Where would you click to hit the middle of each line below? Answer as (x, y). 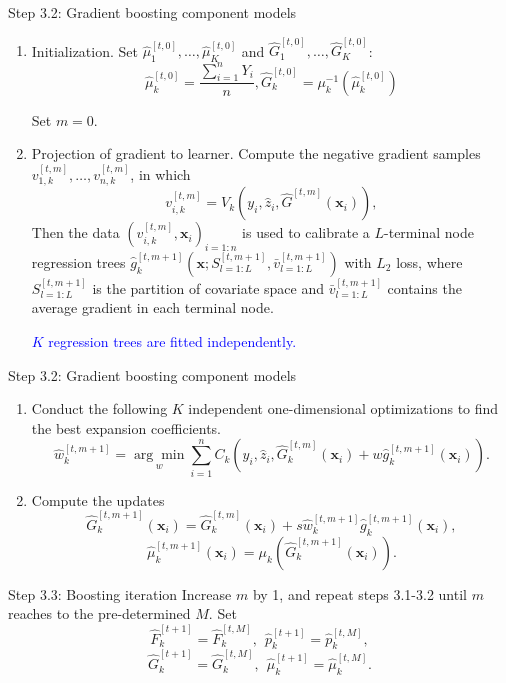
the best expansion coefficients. (126, 427)
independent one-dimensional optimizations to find (343, 408)
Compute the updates (98, 499)
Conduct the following (99, 408)
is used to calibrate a (306, 232)
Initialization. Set (84, 50)
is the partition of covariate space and (208, 287)
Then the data (75, 232)
